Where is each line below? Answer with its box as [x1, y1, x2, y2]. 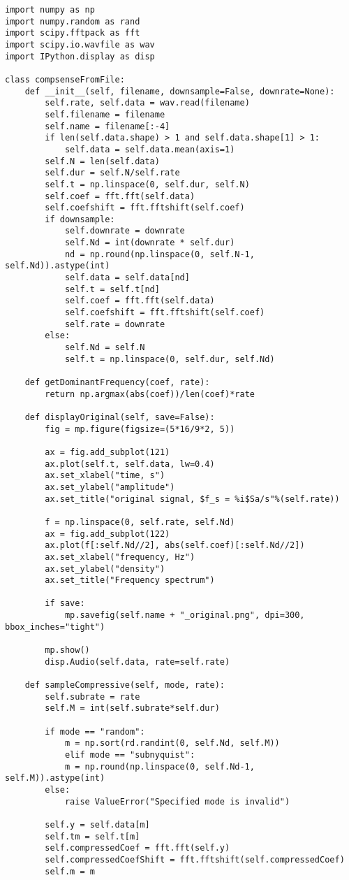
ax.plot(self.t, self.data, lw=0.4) [45, 459, 215, 469]
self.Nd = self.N [64, 342, 145, 353]
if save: [45, 598, 85, 609]
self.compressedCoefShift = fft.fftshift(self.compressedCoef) [45, 854, 345, 865]
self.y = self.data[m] [45, 819, 150, 830]
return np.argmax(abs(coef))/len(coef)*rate [45, 389, 255, 399]
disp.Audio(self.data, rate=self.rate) [45, 656, 230, 667]
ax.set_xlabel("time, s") [45, 470, 165, 481]
